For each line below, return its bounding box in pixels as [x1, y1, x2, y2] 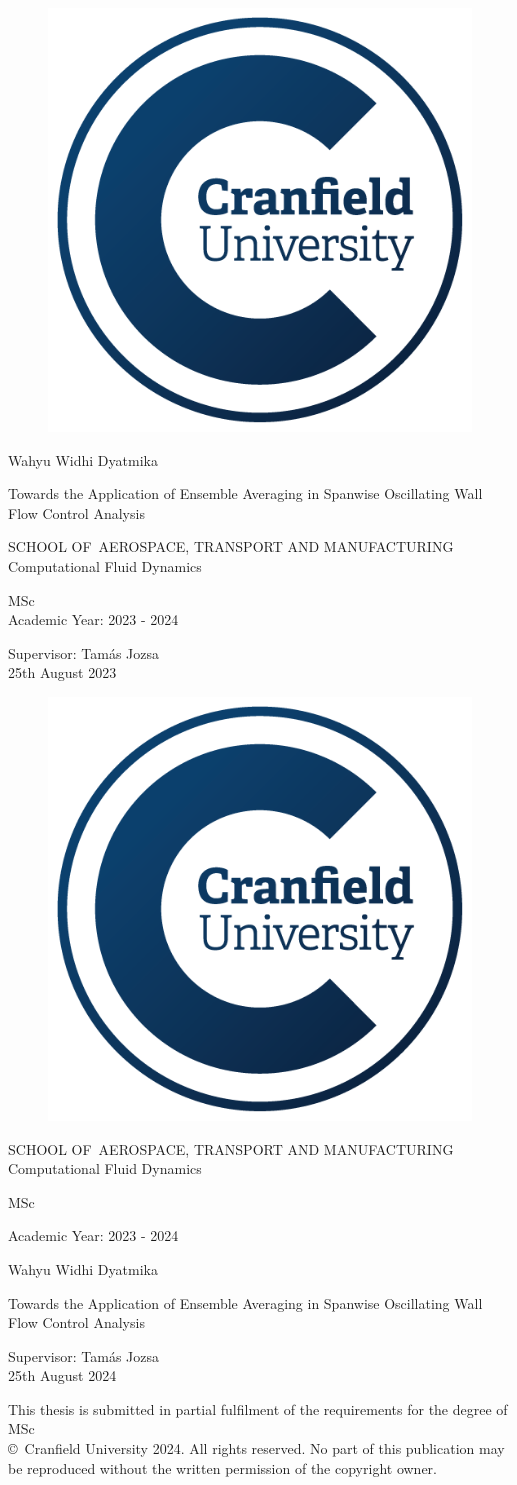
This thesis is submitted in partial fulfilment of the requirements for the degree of [8, 1398, 508, 1419]
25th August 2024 [8, 1365, 117, 1386]
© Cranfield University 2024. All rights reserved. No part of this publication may [8, 1438, 505, 1459]
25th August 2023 [8, 662, 117, 683]
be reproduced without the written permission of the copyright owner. [8, 1457, 437, 1478]
